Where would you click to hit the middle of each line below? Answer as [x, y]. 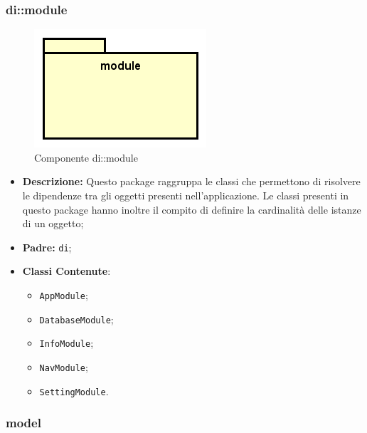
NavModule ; [64, 367]
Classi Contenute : [67, 271]
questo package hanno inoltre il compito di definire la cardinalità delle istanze [192, 209]
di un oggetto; [53, 223]
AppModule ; [64, 295]
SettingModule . [74, 391]
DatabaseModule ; [76, 319]
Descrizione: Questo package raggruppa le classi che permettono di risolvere [191, 181]
